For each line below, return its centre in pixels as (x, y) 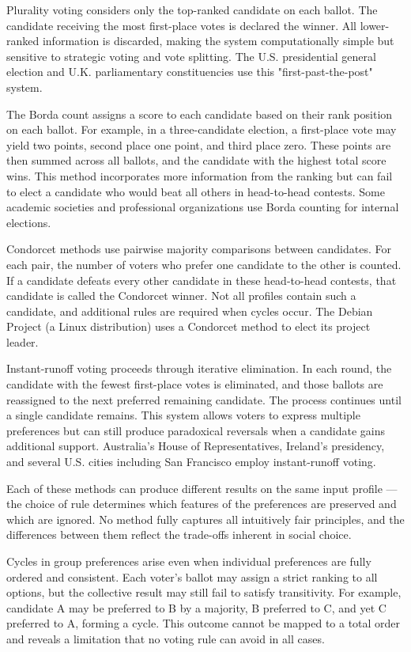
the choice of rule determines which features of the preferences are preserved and (202, 504)
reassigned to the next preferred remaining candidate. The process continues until (204, 399)
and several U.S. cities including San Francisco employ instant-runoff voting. (191, 462)
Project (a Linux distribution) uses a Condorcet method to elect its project (189, 326)
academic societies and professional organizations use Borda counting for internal (203, 207)
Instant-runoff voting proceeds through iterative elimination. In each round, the (199, 368)
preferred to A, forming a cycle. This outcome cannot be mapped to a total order (204, 623)
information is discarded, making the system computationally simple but (218, 41)
